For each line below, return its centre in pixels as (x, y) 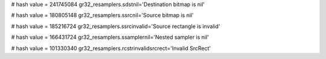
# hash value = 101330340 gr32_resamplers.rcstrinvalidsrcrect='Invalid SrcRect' (111, 48)
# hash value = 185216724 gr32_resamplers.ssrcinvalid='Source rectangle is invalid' (116, 26)
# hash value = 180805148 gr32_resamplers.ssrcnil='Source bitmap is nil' (103, 15)
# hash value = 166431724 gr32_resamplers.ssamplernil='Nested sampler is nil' (110, 37)
